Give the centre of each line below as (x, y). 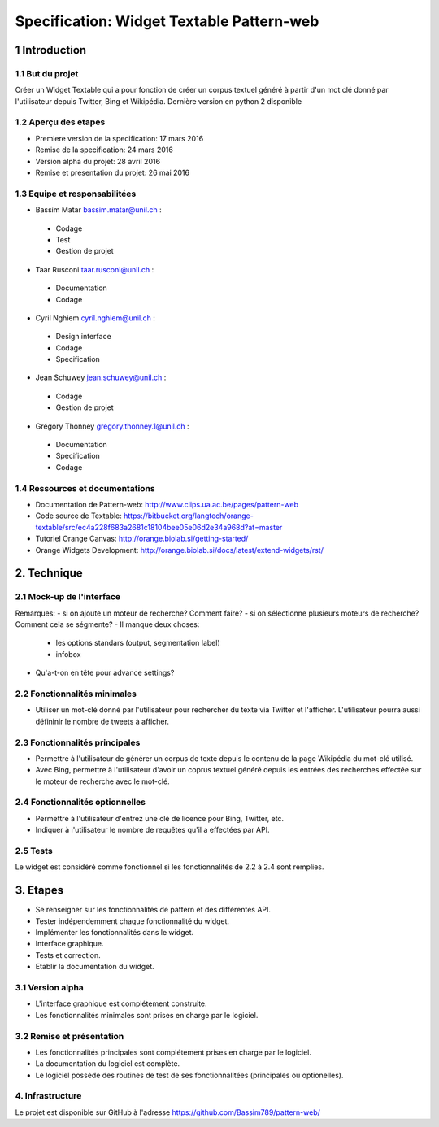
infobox (68, 654)
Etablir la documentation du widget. (95, 967)
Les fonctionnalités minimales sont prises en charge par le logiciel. (147, 1015)
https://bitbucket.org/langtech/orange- (188, 516)
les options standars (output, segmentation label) (138, 643)
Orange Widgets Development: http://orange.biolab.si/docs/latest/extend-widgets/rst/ (180, 550)
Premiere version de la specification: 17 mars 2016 (120, 138)
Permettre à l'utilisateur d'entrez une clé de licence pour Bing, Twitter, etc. (160, 818)
